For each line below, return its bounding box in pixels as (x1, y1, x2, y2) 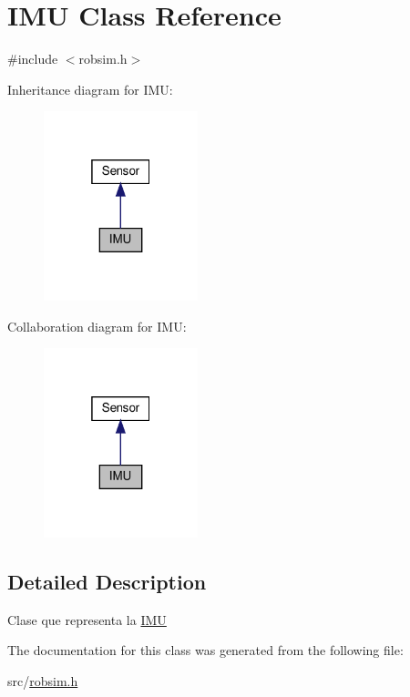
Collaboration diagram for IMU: (7, 316, 187, 335)
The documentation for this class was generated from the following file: (7, 641, 404, 660)
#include (7, 49, 58, 68)
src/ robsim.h (7, 671, 78, 690)
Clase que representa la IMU (7, 610, 167, 629)
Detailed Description (7, 567, 207, 595)
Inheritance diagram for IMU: (7, 79, 173, 98)
